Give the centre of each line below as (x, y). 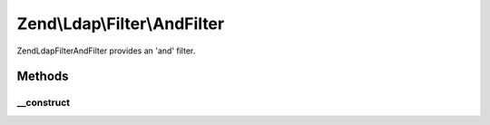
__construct (44, 102)
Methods (43, 77)
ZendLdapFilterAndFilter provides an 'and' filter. (106, 51)
